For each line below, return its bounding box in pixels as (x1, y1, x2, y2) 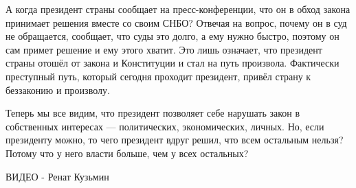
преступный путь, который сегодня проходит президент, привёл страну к (5, 69, 311, 83)
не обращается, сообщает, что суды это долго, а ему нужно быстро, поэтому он (5, 29, 340, 43)
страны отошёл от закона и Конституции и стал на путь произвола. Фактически (5, 56, 340, 70)
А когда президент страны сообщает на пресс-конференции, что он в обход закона (5, 2, 351, 16)
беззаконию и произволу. (5, 82, 110, 97)
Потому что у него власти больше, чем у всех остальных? (5, 145, 249, 160)
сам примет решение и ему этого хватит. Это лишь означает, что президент (5, 42, 322, 56)
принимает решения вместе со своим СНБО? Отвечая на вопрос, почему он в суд (5, 15, 347, 30)
